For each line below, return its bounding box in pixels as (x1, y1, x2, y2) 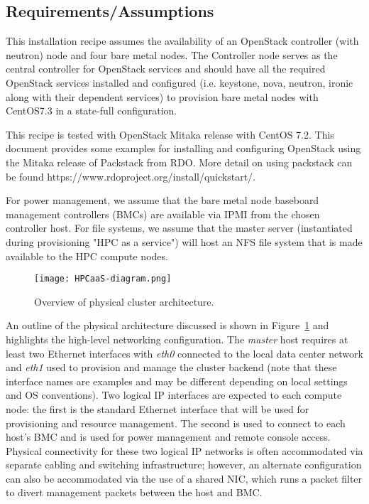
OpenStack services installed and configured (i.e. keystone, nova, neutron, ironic (6, 75, 353, 90)
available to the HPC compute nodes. (6, 248, 168, 263)
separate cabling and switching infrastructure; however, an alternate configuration (6, 457, 362, 472)
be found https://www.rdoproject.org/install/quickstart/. (6, 168, 256, 183)
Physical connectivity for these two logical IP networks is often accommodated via (6, 443, 363, 458)
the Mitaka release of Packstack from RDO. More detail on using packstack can (6, 154, 353, 169)
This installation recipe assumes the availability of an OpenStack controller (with (6, 33, 359, 48)
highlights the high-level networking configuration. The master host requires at (6, 331, 348, 346)
